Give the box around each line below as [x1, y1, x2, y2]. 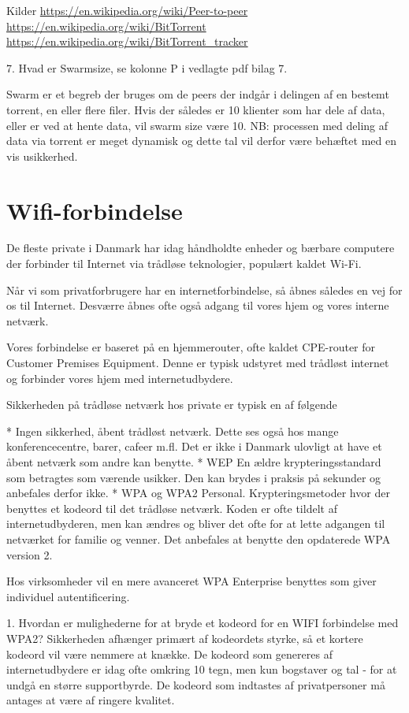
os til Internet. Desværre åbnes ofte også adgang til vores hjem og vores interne [6, 297, 389, 314]
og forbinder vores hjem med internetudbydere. [6, 369, 233, 386]
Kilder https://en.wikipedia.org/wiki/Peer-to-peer [6, 2, 248, 18]
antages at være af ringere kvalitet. [6, 692, 175, 708]
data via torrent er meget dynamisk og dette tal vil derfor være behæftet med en [6, 132, 396, 149]
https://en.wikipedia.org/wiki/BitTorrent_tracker [6, 33, 248, 50]
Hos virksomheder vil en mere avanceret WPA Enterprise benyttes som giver [6, 573, 377, 589]
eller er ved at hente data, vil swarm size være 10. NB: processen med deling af [6, 117, 389, 133]
